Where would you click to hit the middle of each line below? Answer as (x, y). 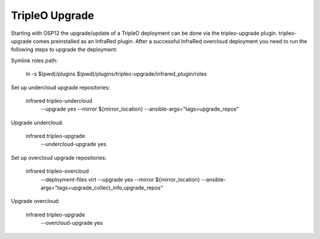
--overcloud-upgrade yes (72, 223)
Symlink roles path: (34, 60)
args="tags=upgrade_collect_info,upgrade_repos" (102, 188)
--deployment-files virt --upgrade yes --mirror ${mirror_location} (120, 179)
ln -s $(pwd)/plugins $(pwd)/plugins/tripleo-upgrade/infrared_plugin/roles (116, 74)
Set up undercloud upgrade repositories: (60, 87)
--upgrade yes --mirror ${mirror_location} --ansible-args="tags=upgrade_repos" (140, 109)
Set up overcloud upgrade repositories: (59, 157)
